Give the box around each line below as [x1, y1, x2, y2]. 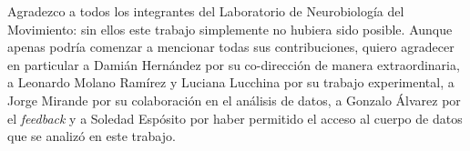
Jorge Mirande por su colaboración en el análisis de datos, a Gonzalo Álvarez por [7, 90, 461, 109]
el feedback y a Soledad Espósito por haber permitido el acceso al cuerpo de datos [7, 108, 463, 127]
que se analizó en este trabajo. [7, 126, 176, 146]
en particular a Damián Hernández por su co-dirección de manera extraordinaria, [7, 55, 460, 74]
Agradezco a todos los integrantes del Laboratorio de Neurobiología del [7, 2, 404, 20]
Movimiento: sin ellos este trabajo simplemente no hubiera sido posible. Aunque [7, 19, 453, 38]
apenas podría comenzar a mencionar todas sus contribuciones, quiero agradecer [7, 37, 455, 56]
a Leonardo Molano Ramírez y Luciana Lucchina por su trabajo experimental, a [7, 73, 455, 92]
